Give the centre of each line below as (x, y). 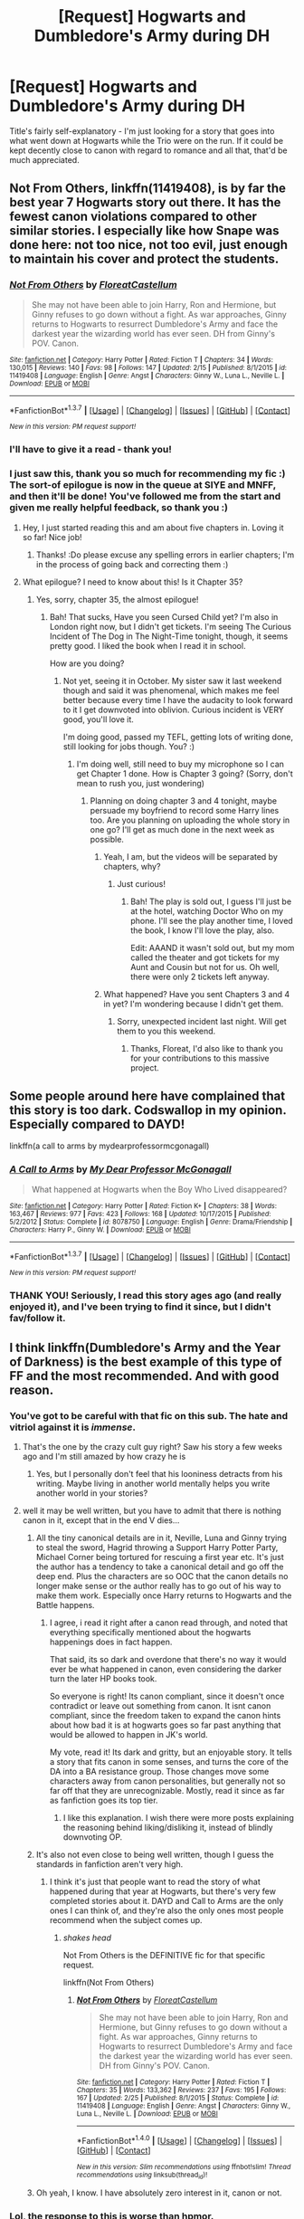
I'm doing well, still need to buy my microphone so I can (180, 764)
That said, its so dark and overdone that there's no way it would (168, 1659)
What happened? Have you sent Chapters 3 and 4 (197, 994)
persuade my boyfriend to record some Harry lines (185, 810)
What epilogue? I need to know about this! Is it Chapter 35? (133, 582)
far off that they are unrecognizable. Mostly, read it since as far (167, 1790)
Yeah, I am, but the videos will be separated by (191, 856)
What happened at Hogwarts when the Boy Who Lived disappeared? (159, 1189)
